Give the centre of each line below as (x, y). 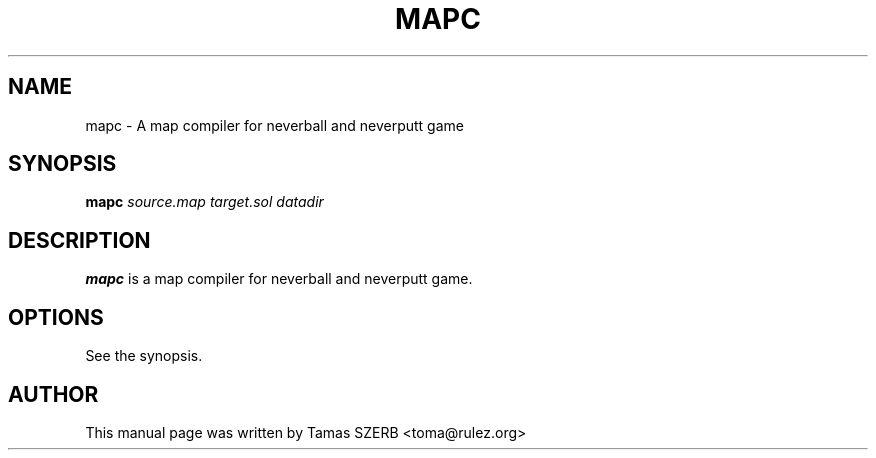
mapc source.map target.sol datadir (204, 202)
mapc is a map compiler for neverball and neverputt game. (279, 279)
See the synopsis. (144, 356)
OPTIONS (56, 317)
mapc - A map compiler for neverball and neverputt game (274, 125)
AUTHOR (53, 394)
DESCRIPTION (79, 240)
